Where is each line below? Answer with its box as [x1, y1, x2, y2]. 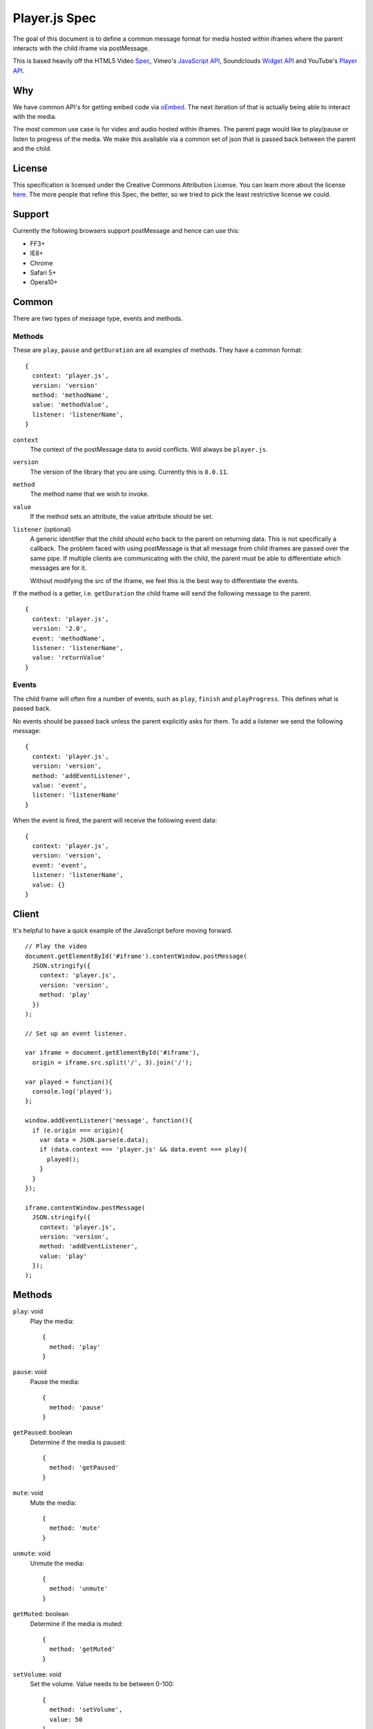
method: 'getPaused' [49, 1463, 119, 1472]
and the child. [12, 145, 52, 153]
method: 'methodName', [32, 391, 109, 399]
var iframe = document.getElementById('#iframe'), [25, 1048, 200, 1057]
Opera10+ [30, 278, 58, 286]
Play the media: [30, 1317, 75, 1325]
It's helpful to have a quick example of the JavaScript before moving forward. [12, 926, 233, 934]
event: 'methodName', [32, 634, 106, 642]
